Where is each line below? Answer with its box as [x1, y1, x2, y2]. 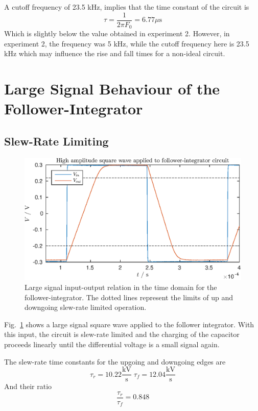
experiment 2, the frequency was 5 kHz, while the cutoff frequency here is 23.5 [4, 38, 249, 49]
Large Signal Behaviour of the [4, 78, 220, 99]
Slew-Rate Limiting [4, 133, 109, 149]
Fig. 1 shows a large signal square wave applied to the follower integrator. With [4, 319, 254, 329]
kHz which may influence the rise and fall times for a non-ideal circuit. [4, 48, 225, 59]
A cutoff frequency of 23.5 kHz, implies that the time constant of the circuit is [4, 2, 249, 12]
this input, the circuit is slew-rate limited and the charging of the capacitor [4, 329, 240, 340]
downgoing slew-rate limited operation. [25, 302, 147, 312]
